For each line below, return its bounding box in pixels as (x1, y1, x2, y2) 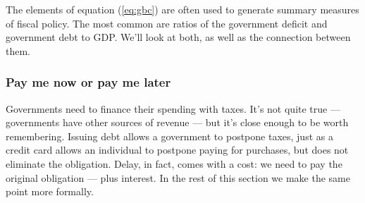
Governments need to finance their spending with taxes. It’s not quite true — (6, 101, 340, 116)
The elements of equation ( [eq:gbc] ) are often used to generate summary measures (6, 2, 359, 16)
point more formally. (6, 184, 94, 199)
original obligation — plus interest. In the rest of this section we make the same (6, 170, 350, 185)
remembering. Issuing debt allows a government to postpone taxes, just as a (6, 128, 333, 143)
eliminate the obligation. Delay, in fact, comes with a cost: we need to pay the (6, 156, 342, 171)
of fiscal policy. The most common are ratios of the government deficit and (6, 16, 328, 30)
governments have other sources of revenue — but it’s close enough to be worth (6, 115, 349, 130)
